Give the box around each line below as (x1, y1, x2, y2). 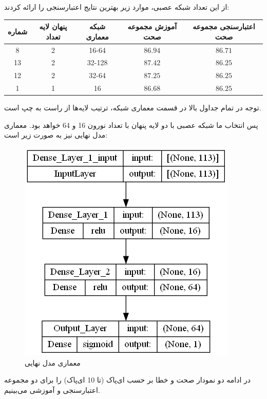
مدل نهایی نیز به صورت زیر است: (4, 129, 108, 140)
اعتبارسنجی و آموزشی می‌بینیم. (4, 384, 100, 395)
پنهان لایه (39, 21, 67, 32)
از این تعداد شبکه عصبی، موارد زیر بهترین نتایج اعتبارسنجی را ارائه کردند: (4, 2, 230, 12)
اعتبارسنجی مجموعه (193, 21, 255, 32)
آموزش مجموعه (127, 21, 177, 32)
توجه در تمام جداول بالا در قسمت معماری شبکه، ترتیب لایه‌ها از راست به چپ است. (4, 102, 261, 113)
